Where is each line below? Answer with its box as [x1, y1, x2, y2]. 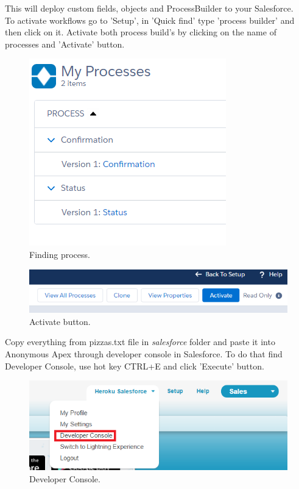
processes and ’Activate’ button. [5, 37, 125, 50]
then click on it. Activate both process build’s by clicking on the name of [5, 26, 276, 38]
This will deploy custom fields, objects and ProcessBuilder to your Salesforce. [5, 2, 294, 14]
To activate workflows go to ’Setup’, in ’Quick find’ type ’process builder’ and [5, 13, 295, 26]
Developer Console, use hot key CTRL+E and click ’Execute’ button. [5, 359, 264, 372]
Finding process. [29, 248, 90, 260]
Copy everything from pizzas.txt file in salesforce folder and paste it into [5, 335, 275, 348]
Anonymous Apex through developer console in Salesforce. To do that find [5, 347, 283, 360]
